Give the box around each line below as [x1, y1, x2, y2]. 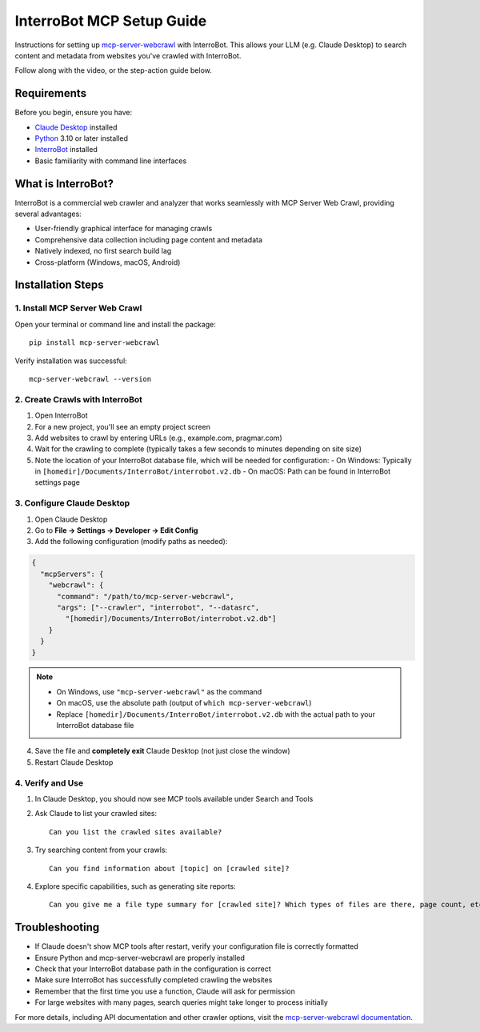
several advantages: [14, 209, 82, 219]
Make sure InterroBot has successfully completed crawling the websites [34, 975, 273, 985]
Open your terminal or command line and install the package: [14, 319, 216, 329]
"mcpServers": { [40, 569, 104, 578]
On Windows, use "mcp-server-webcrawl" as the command [56, 686, 262, 696]
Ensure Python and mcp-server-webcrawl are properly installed [34, 953, 246, 962]
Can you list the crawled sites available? [49, 827, 222, 836]
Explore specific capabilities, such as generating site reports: [34, 881, 236, 891]
